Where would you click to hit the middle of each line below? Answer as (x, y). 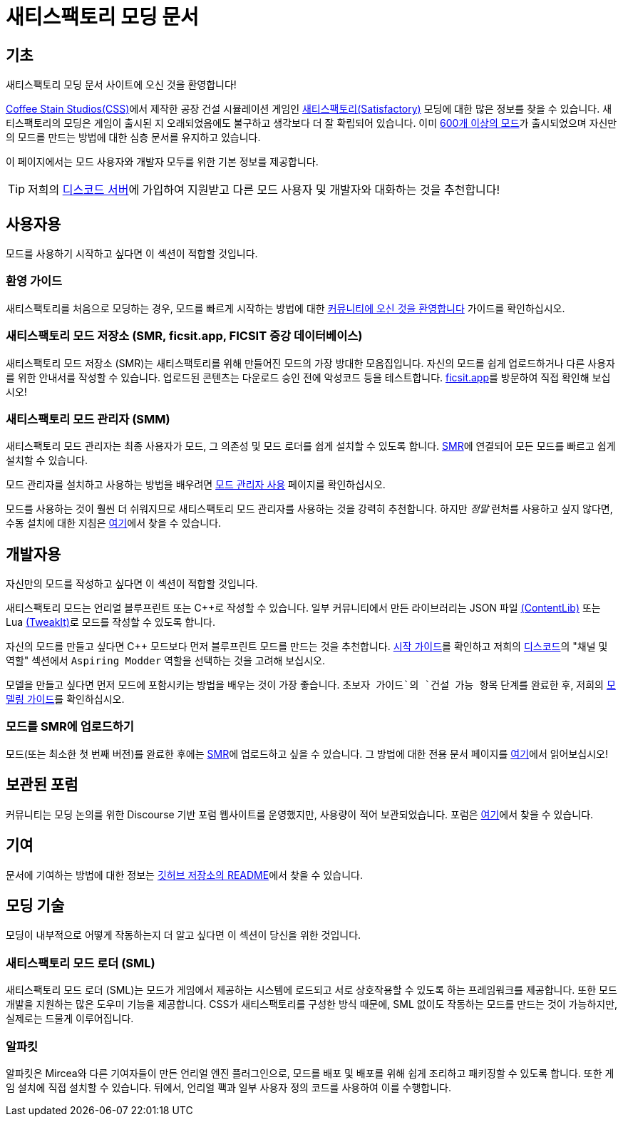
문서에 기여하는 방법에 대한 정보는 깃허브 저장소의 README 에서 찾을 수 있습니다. (184, 875)
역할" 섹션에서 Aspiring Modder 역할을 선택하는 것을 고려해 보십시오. (165, 661)
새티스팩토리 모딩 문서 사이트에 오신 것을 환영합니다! (121, 85)
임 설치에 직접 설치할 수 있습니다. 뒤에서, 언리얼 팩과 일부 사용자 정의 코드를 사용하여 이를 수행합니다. (228, 1087)
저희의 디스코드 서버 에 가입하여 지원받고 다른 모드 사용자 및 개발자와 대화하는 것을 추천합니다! (264, 190)
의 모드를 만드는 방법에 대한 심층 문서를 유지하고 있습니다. (133, 138)
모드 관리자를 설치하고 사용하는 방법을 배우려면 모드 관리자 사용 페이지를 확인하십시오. (196, 485)
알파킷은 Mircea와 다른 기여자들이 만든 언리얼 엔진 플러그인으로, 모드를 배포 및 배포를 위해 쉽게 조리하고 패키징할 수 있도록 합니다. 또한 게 (310, 1073)
